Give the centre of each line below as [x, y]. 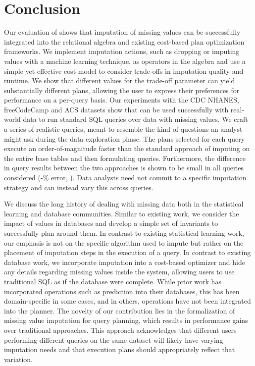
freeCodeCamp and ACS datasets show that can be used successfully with [116, 109]
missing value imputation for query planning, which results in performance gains [126, 320]
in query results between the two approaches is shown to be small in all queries [124, 168]
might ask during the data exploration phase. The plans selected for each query [125, 138]
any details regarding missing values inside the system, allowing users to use [119, 272]
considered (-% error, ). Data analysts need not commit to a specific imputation [125, 178]
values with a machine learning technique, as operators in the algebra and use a [125, 61]
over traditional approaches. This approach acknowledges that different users [120, 330]
